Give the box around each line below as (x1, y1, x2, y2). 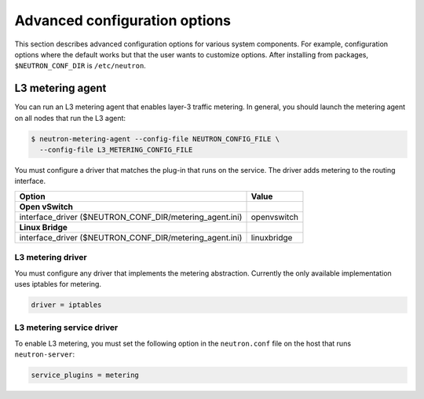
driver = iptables (31, 300, 102, 309)
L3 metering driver (14, 252, 87, 263)
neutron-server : (14, 350, 75, 359)
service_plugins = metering (31, 371, 139, 379)
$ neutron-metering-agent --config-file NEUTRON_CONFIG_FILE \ (31, 134, 280, 143)
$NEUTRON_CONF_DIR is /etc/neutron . (14, 61, 147, 71)
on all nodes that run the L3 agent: (14, 113, 126, 123)
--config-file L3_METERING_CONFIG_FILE (39, 145, 193, 154)
